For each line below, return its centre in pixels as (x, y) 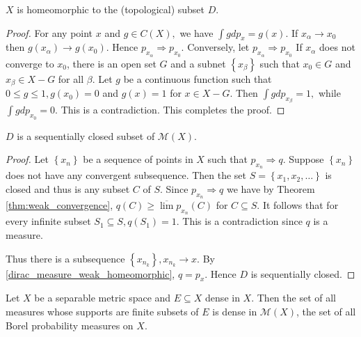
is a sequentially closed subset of (86, 135)
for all (71, 78)
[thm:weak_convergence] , (59, 205)
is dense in (235, 312)
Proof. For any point (49, 32)
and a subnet (198, 63)
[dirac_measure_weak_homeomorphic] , (90, 273)
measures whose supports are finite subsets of (102, 312)
